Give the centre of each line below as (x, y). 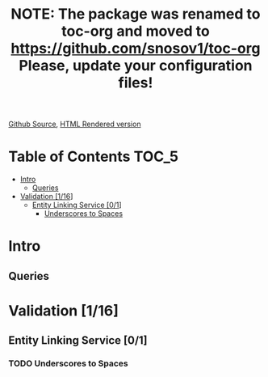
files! (136, 83)
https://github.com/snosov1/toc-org (136, 49)
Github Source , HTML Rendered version (75, 124)
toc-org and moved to (136, 31)
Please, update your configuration (136, 66)
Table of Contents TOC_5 (94, 157)
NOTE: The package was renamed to (136, 14)
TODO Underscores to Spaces (69, 363)
